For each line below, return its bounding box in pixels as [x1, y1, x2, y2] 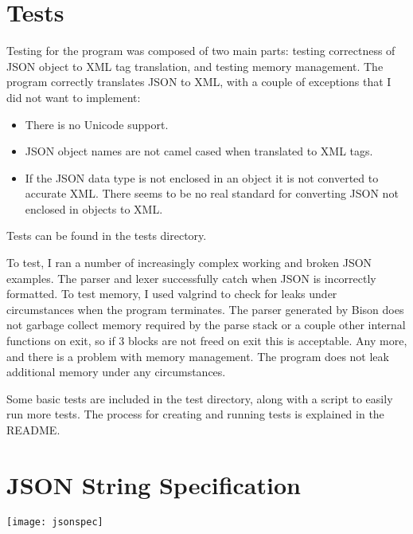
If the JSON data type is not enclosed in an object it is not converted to [25, 169, 379, 186]
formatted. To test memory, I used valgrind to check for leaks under [6, 285, 337, 302]
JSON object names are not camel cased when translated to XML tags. [25, 143, 373, 159]
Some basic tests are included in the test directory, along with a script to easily [6, 390, 393, 406]
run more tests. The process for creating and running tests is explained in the [6, 406, 384, 422]
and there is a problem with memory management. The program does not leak [6, 347, 389, 364]
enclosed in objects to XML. [25, 200, 163, 217]
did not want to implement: [6, 88, 141, 105]
